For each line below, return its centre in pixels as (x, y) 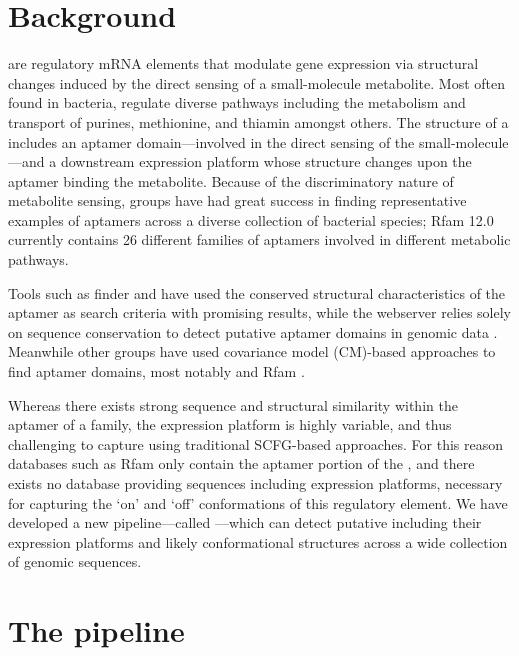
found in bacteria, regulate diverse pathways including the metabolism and (237, 102)
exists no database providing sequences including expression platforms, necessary (255, 483)
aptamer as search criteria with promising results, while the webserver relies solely (259, 312)
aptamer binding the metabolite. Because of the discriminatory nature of (231, 180)
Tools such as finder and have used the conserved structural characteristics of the (257, 292)
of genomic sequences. (75, 561)
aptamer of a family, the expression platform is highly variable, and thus (230, 424)
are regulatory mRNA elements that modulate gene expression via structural (243, 63)
